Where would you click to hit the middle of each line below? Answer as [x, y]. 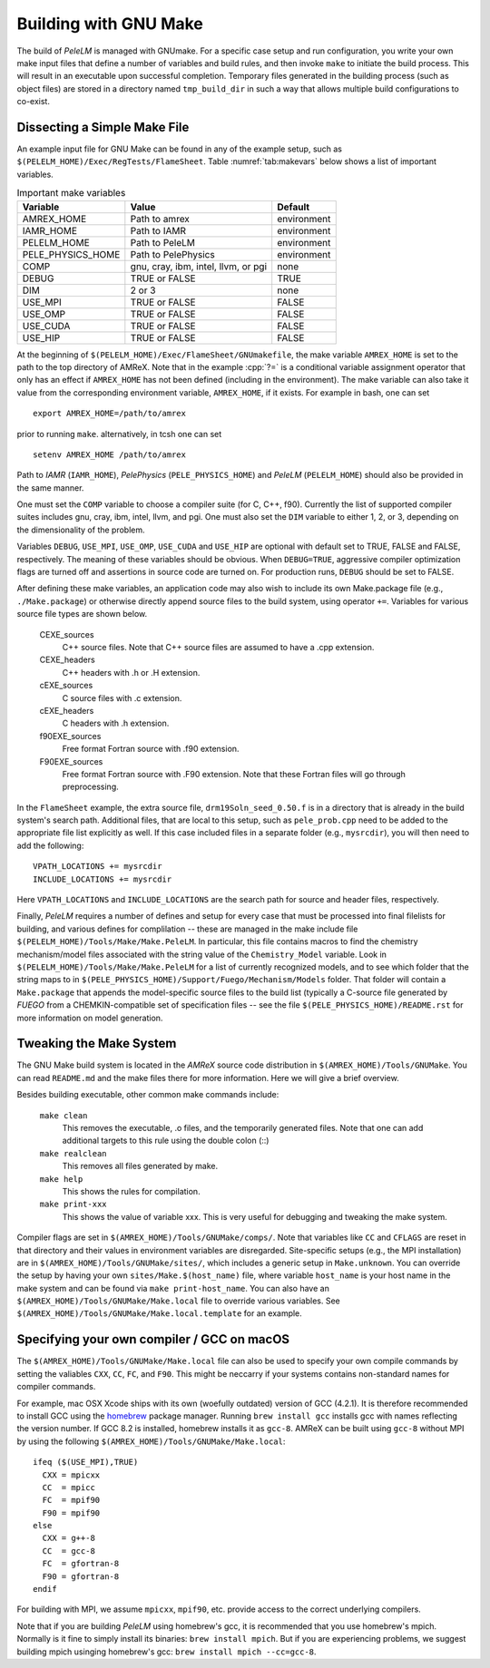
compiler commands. [56, 1387]
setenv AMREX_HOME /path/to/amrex [109, 454]
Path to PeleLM [162, 242]
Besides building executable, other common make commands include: [148, 1095]
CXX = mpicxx [71, 1475]
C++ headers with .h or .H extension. [131, 672]
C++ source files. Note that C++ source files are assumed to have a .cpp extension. [218, 647]
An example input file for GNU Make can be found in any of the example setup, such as [180, 149]
